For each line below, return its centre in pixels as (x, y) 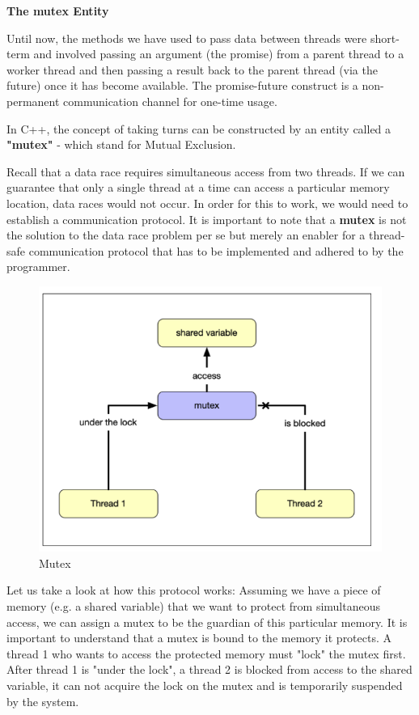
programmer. (38, 267)
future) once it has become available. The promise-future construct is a (182, 85)
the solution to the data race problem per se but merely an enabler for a (186, 235)
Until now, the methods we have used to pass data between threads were (187, 38)
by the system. (43, 701)
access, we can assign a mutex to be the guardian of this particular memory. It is (207, 622)
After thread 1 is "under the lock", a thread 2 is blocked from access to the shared (209, 669)
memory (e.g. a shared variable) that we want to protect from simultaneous (193, 605)
